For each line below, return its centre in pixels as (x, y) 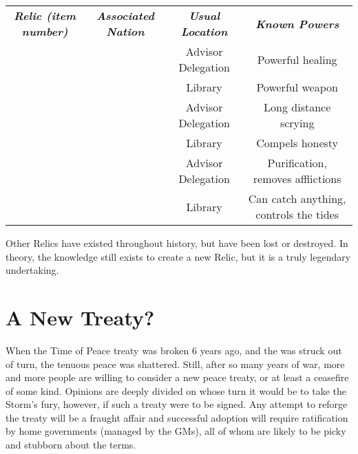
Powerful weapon (297, 87)
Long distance (297, 107)
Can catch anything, (297, 198)
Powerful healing (297, 59)
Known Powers (297, 23)
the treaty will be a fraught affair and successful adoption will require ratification (177, 417)
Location (204, 31)
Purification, (297, 163)
